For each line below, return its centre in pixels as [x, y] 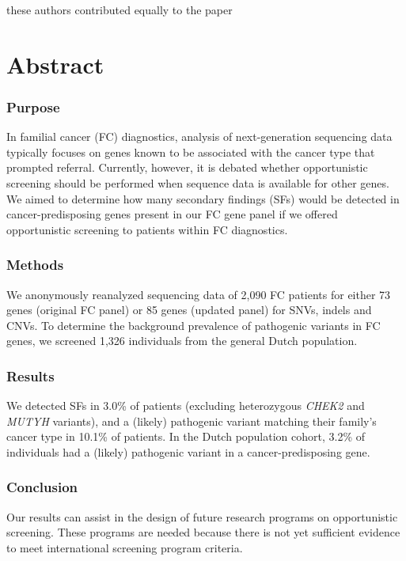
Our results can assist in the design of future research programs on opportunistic [202, 516]
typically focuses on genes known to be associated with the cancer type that [191, 152]
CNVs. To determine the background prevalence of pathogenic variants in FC [194, 325]
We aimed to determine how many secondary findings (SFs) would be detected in [203, 198]
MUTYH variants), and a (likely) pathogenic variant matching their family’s [192, 421]
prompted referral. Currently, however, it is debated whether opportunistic [187, 167]
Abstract [55, 64]
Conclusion [42, 487]
